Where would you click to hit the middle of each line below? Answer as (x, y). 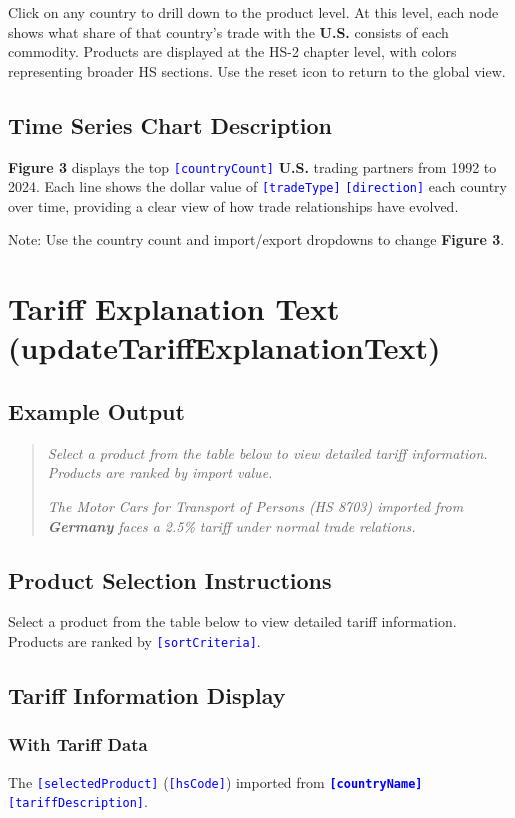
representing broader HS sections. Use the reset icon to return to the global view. (257, 70)
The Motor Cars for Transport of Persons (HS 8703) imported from (255, 506)
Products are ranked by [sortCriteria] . (134, 641)
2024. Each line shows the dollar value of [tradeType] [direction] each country (257, 186)
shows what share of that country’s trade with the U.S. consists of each (228, 31)
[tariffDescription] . (78, 801)
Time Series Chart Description (170, 124)
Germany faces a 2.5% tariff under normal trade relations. (231, 525)
